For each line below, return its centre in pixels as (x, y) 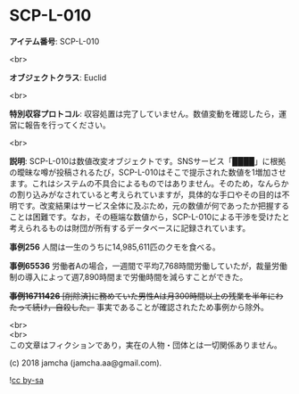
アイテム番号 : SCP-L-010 (54, 41)
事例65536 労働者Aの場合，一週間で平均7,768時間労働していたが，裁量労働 (149, 266)
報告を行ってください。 (67, 125)
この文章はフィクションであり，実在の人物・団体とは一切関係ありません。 (146, 345)
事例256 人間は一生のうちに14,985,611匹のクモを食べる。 (115, 247)
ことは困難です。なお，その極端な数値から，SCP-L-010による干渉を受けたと (149, 217)
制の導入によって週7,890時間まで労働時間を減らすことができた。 (129, 276)
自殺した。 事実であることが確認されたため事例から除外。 (162, 307)
